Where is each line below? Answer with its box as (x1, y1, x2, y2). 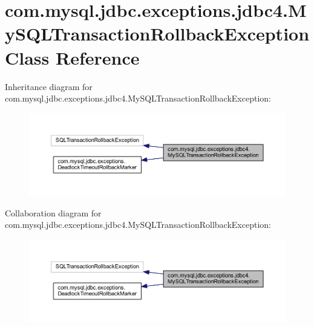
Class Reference (5, 45, 140, 70)
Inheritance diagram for (5, 80, 93, 92)
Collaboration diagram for (5, 206, 102, 219)
